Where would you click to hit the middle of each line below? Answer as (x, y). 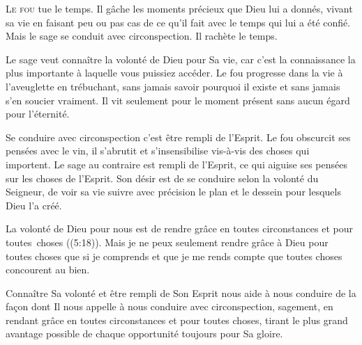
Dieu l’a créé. (34, 205)
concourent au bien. (48, 270)
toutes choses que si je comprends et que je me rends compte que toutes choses (174, 256)
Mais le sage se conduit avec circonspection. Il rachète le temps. (142, 36)
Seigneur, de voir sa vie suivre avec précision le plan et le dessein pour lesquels (173, 192)
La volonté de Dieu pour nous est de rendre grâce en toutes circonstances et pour (179, 228)
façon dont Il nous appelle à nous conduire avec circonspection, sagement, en (169, 306)
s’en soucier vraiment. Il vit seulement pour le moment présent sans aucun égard (178, 100)
